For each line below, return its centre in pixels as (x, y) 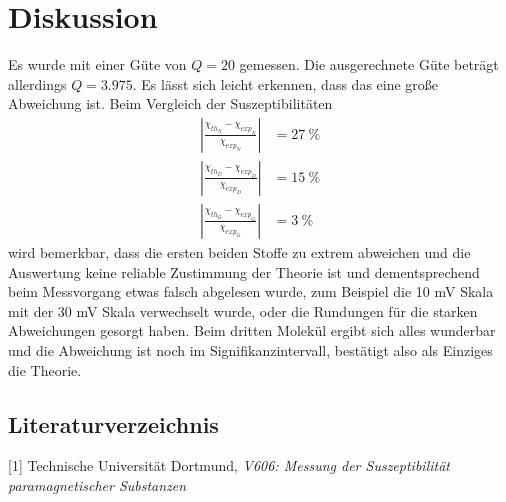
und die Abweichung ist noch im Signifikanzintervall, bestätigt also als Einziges (250, 349)
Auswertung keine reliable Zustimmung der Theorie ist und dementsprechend (244, 271)
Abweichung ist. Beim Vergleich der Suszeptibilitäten (170, 103)
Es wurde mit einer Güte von (97, 64)
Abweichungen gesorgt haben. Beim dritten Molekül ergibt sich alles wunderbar (252, 330)
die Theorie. (45, 369)
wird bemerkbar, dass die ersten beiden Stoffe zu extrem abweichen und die (239, 252)
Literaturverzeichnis (113, 423)
